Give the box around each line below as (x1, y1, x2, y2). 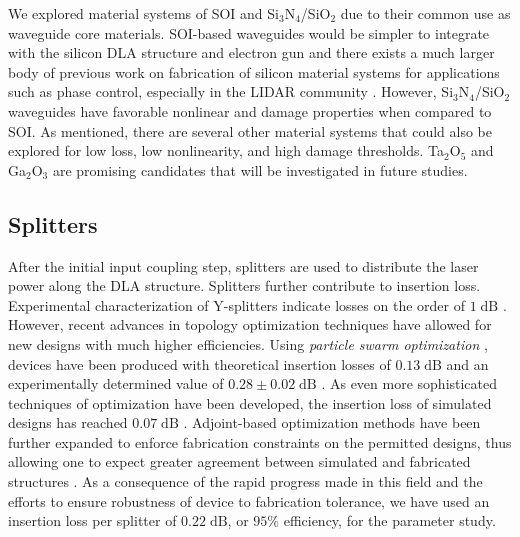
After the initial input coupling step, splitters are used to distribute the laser (8, 255, 479, 276)
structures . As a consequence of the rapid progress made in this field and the (8, 471, 483, 492)
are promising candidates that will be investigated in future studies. (52, 159, 468, 180)
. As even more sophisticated (321, 373, 498, 394)
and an (446, 353, 489, 374)
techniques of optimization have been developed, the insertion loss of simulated (8, 392, 492, 413)
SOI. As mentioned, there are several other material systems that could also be (8, 120, 492, 141)
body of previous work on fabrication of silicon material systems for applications (8, 61, 500, 82)
